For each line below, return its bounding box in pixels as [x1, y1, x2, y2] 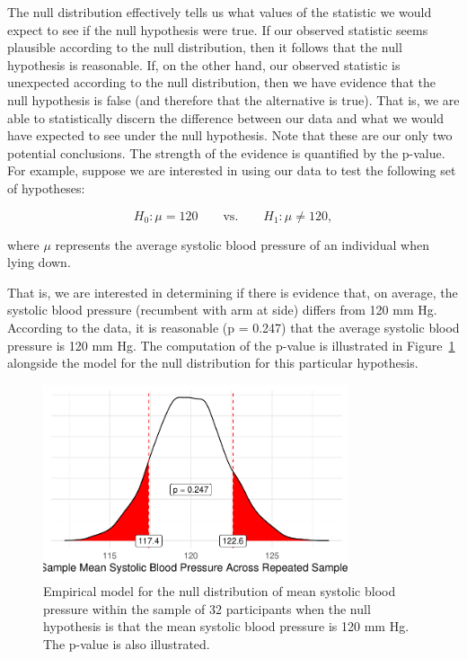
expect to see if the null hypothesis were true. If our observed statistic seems [7, 20, 428, 39]
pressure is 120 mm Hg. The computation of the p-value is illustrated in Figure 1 [7, 335, 455, 354]
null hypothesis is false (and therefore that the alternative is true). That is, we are [7, 90, 460, 109]
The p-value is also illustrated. [43, 634, 210, 653]
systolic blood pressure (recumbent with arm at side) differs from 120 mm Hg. [7, 300, 437, 319]
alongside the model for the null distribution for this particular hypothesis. [7, 353, 419, 372]
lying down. [7, 253, 71, 272]
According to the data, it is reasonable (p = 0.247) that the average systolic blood [7, 317, 460, 336]
